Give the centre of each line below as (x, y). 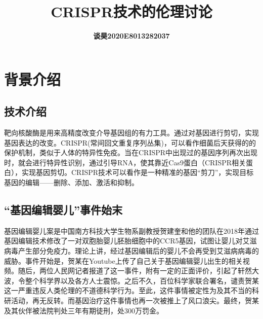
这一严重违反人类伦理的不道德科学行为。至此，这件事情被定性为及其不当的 (128, 290)
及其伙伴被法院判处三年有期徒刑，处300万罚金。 (84, 310)
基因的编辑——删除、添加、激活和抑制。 (71, 182)
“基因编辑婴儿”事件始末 (63, 210)
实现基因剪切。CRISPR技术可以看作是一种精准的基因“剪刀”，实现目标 (138, 172)
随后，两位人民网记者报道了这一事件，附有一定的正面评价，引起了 (128, 271)
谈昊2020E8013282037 (131, 36)
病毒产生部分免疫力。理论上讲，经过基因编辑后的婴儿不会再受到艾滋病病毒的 (131, 251)
